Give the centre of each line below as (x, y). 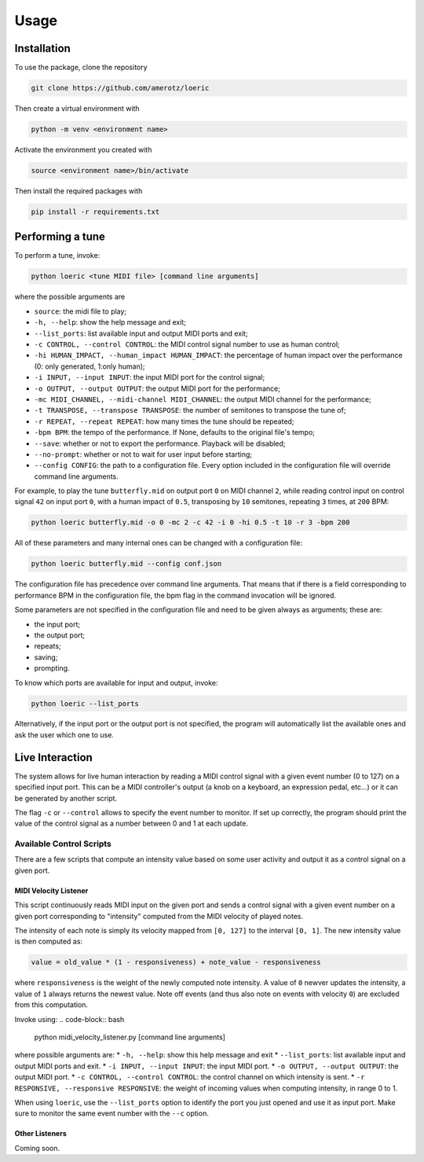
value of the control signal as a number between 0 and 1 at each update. (132, 824)
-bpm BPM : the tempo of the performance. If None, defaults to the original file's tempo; (175, 432)
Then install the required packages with (79, 191)
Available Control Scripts (63, 844)
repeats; (48, 646)
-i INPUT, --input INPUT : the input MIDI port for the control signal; (150, 377)
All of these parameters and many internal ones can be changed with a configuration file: (158, 543)
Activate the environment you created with (83, 150)
